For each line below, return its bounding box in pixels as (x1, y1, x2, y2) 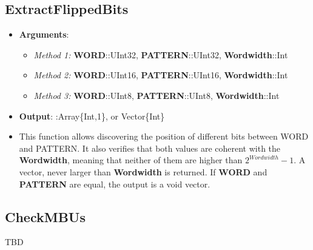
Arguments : (19, 28, 69, 41)
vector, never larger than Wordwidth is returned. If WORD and (19, 165, 268, 178)
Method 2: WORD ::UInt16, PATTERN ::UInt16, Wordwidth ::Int (33, 69, 288, 81)
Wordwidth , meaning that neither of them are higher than (19, 154, 243, 166)
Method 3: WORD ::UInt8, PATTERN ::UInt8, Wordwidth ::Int (33, 89, 280, 101)
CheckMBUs (5, 207, 86, 226)
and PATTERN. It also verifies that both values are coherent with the (19, 141, 281, 154)
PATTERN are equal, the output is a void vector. (19, 177, 210, 190)
